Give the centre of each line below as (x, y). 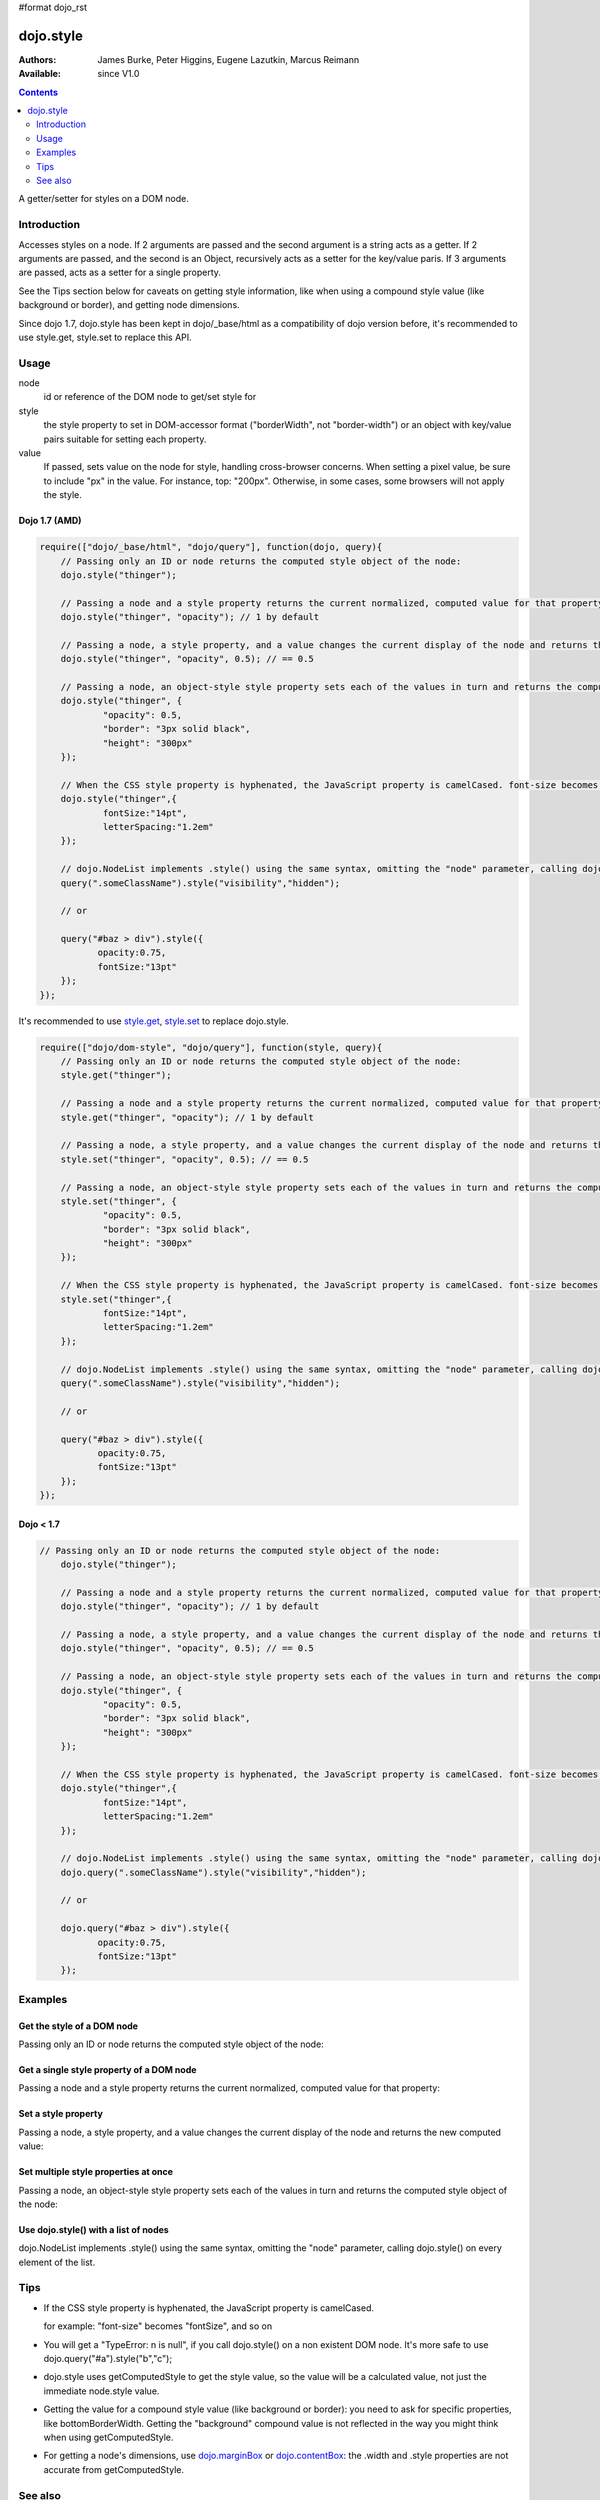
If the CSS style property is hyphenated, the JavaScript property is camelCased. (209, 2307)
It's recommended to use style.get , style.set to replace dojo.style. (153, 1021)
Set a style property (61, 2114)
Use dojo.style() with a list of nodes (93, 2229)
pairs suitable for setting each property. (125, 439)
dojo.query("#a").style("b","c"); (108, 2359)
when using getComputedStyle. (108, 2437)
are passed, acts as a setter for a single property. (120, 272)
